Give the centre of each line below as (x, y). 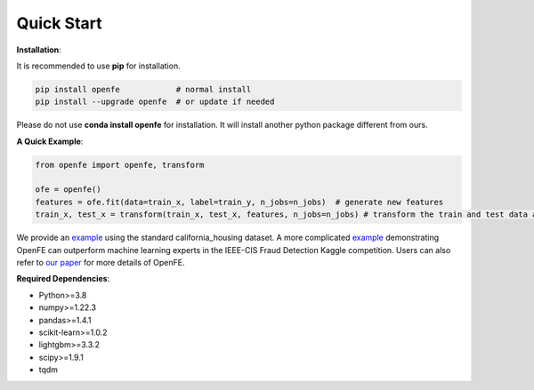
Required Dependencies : (63, 279)
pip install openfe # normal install (143, 89)
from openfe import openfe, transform (120, 165)
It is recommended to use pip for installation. (99, 66)
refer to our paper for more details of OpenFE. (101, 263)
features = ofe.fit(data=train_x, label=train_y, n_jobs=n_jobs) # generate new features (239, 202)
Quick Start (59, 23)
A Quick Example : (50, 141)
